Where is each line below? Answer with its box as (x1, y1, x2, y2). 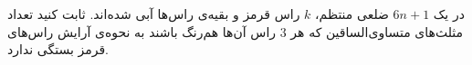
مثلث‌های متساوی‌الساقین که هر (290, 22, 464, 41)
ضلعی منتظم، (315, 5, 389, 23)
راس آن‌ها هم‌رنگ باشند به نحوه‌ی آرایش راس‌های (7, 22, 277, 41)
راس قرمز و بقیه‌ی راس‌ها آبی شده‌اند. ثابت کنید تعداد (7, 5, 300, 23)
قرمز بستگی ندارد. (7, 40, 110, 59)
